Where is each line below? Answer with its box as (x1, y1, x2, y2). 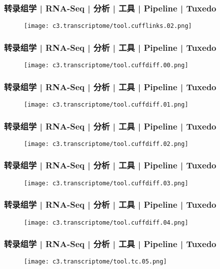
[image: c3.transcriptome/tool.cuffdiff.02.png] (24, 140, 189, 147)
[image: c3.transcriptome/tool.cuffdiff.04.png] (24, 219, 189, 226)
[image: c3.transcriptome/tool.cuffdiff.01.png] (24, 101, 189, 108)
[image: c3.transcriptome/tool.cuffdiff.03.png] (24, 179, 189, 187)
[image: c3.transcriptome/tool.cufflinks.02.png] (24, 22, 192, 30)
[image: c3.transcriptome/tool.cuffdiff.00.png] (24, 62, 189, 69)
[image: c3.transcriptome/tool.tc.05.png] (24, 258, 167, 266)
